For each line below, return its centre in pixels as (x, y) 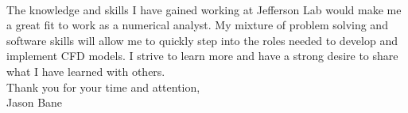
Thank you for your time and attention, (103, 87)
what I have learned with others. (86, 71)
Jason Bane (35, 102)
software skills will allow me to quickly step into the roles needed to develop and (202, 40)
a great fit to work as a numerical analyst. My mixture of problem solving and (197, 25)
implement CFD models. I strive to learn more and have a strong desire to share (202, 56)
